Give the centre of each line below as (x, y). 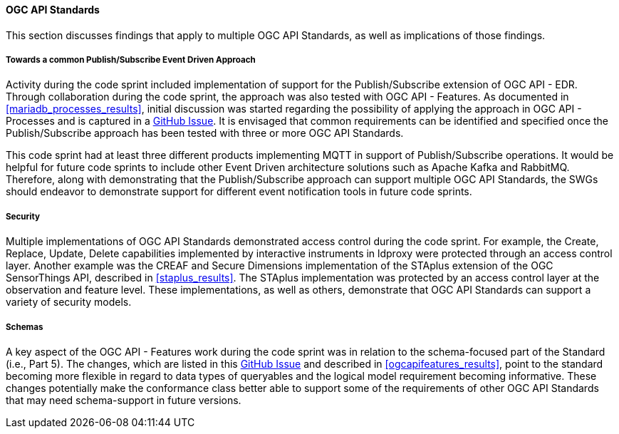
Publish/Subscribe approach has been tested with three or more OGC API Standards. (205, 133)
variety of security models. (69, 302)
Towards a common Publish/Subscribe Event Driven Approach (131, 60)
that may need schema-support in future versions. (124, 400)
